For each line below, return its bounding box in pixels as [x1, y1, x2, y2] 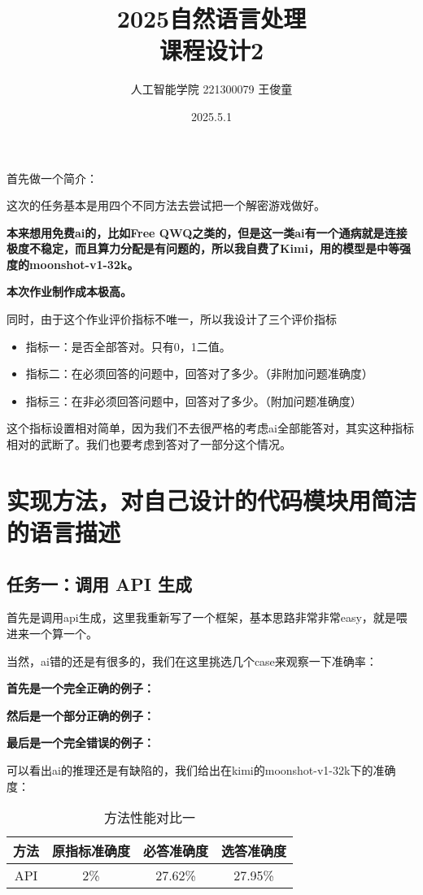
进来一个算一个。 [7, 624, 98, 641]
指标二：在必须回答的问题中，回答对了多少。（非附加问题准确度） [25, 365, 373, 382]
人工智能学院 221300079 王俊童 [130, 80, 293, 98]
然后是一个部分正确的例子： [7, 706, 155, 723]
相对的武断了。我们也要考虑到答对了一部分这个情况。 [7, 436, 291, 453]
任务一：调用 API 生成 [7, 571, 192, 596]
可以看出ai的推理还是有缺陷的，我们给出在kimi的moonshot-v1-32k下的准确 [7, 761, 396, 778]
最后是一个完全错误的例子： [7, 734, 155, 751]
